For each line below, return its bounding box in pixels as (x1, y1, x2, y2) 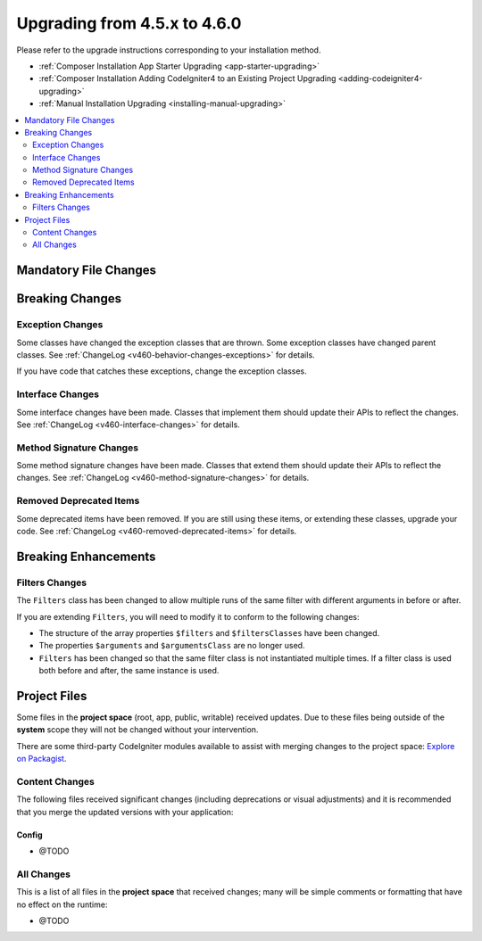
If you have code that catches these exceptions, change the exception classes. (16, 366, 307, 376)
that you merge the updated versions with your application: (16, 806, 234, 817)
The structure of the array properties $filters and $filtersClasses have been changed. (38, 627, 380, 638)
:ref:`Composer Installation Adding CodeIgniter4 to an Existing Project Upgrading (38, 73, 337, 84)
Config (16, 830, 43, 840)
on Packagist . (16, 754, 67, 764)
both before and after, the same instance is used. (38, 665, 220, 676)
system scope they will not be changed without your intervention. (16, 724, 259, 735)
